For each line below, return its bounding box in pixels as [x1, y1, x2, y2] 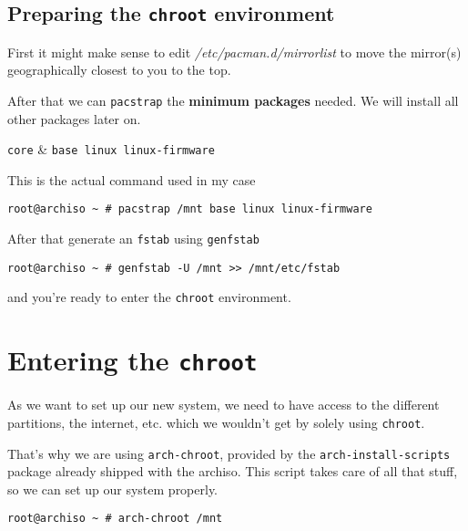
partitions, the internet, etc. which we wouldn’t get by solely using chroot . [7, 412, 425, 432]
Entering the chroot [7, 341, 258, 379]
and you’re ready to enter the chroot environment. [7, 287, 291, 307]
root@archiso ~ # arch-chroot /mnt [7, 512, 223, 526]
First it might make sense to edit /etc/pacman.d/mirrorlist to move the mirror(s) [7, 42, 462, 61]
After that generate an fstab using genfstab [7, 229, 259, 248]
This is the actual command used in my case [7, 170, 256, 189]
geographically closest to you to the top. [7, 60, 231, 79]
